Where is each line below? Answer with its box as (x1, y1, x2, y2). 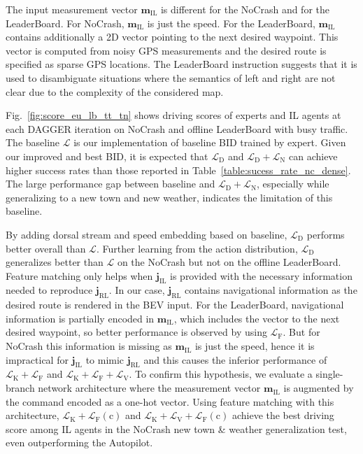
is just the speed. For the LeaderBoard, (147, 15, 315, 30)
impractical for (6, 352, 69, 367)
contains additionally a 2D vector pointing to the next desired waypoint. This (6, 29, 339, 44)
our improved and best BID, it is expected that (6, 148, 208, 163)
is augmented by (283, 381, 354, 395)
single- (315, 367, 343, 381)
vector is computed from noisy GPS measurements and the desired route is (6, 43, 327, 57)
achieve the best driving (232, 408, 334, 423)
